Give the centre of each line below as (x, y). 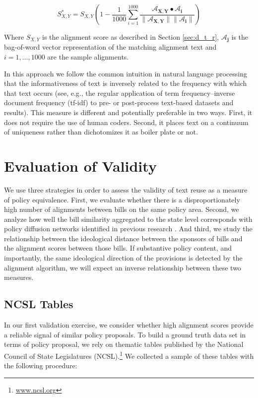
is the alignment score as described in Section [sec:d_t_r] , (130, 37)
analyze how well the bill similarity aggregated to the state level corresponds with (128, 219)
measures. (19, 277)
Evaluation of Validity (80, 166)
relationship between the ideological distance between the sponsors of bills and (123, 238)
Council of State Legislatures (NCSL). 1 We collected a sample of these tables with (129, 355)
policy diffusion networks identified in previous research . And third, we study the (128, 229)
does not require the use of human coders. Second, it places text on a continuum (126, 122)
